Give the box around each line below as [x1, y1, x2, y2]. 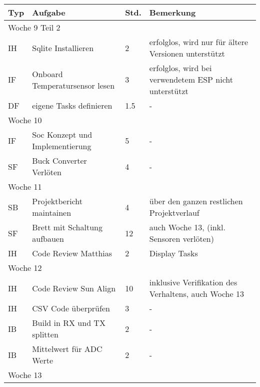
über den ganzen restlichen [149, 195, 243, 207]
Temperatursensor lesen [32, 79, 115, 91]
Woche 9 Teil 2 [8, 22, 60, 33]
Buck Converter [32, 155, 87, 166]
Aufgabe [32, 7, 65, 18]
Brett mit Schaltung [32, 221, 102, 233]
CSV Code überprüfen [32, 302, 110, 314]
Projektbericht [32, 195, 83, 207]
